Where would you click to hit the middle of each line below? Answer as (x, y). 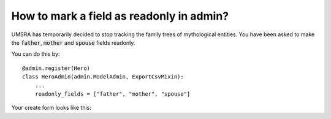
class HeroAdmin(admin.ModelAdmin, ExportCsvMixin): (103, 77)
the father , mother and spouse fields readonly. (73, 42)
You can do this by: (36, 54)
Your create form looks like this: (51, 108)
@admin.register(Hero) (56, 68)
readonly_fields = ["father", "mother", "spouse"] (112, 94)
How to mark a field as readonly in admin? (120, 16)
